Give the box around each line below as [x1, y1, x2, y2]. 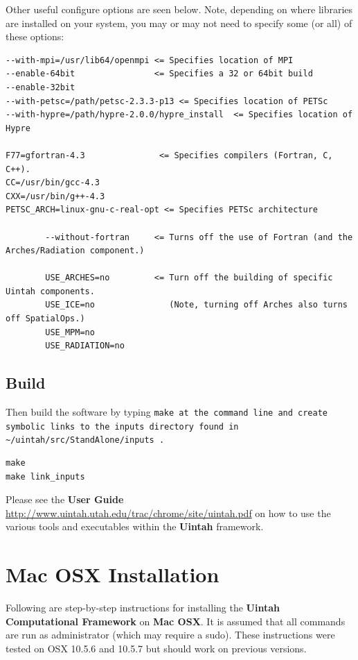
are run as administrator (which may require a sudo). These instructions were [6, 627, 335, 642]
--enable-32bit [6, 82, 75, 92]
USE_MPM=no [45, 327, 95, 337]
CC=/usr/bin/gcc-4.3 [6, 178, 100, 188]
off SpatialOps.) [6, 314, 85, 324]
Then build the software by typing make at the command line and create [6, 405, 328, 419]
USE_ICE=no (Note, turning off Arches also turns [45, 300, 348, 310]
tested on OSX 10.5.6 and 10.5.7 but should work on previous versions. [6, 641, 307, 655]
